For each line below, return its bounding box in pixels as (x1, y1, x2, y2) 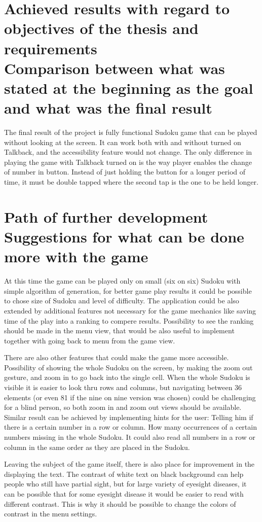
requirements (4, 38, 97, 58)
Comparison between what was (4, 57, 225, 78)
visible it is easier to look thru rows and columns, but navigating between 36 (4, 382, 242, 393)
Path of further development (4, 206, 208, 227)
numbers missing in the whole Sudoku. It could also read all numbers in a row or (4, 432, 255, 442)
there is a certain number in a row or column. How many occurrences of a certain (4, 422, 257, 432)
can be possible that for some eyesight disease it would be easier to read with (4, 489, 244, 499)
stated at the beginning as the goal (4, 77, 253, 98)
